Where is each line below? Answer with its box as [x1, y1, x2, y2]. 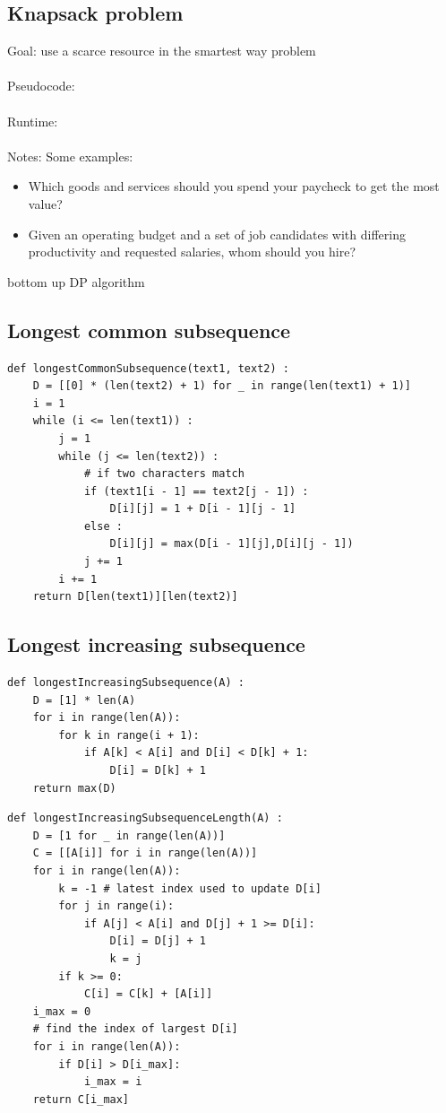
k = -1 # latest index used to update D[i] [58, 882, 322, 895]
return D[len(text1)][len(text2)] [32, 590, 238, 604]
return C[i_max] [32, 1092, 130, 1106]
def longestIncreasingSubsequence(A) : [7, 676, 244, 690]
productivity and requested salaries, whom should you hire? [28, 242, 356, 261]
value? [28, 194, 63, 213]
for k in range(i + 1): [58, 728, 200, 742]
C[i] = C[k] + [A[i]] [83, 987, 213, 1001]
